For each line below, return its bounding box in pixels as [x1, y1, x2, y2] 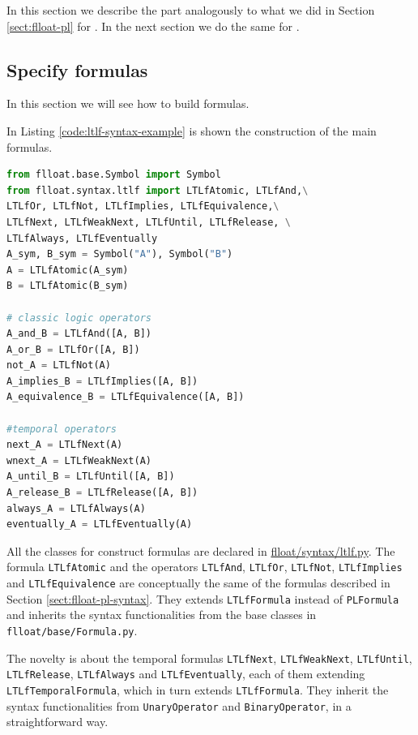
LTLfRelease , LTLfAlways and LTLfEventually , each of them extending [6, 665, 365, 682]
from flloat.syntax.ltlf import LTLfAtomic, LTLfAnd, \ [6, 184, 309, 196]
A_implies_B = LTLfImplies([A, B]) [6, 375, 198, 387]
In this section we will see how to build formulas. [6, 95, 250, 112]
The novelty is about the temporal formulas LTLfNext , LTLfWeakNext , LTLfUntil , [6, 649, 412, 666]
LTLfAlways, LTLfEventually [6, 232, 158, 244]
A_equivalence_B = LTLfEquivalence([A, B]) [6, 391, 245, 403]
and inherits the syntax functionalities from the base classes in [6, 606, 317, 623]
